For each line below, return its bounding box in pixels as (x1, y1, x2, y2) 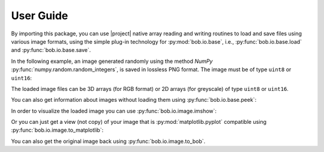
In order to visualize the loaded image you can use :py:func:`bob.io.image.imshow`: (11, 107, 217, 114)
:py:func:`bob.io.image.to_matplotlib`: (11, 126, 104, 134)
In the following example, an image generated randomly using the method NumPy (11, 57, 213, 65)
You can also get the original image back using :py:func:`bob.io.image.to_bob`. (11, 138, 206, 145)
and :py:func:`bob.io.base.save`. (11, 47, 91, 54)
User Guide (11, 9, 68, 22)
